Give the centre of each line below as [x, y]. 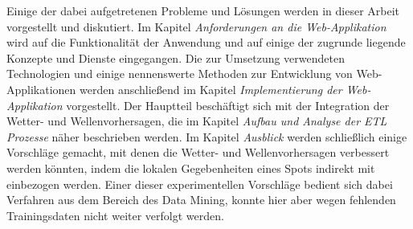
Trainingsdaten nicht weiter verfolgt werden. [115, 215]
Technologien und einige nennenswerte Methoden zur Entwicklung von [180, 74]
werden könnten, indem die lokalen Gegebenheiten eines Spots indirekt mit [191, 168]
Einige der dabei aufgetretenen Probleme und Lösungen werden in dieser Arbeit [203, 10]
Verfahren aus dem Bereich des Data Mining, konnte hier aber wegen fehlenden [201, 200]
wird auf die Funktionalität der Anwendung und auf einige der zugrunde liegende [206, 42]
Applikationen [41, 89]
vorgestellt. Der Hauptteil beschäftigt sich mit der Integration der [228, 105]
